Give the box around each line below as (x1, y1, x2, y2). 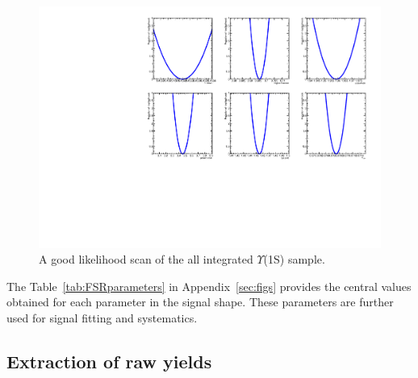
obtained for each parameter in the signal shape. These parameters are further (6, 293, 394, 310)
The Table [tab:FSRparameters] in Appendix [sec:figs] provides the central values (6, 277, 412, 294)
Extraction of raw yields (6, 349, 212, 374)
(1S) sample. (263, 251, 325, 268)
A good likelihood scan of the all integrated (39, 251, 253, 268)
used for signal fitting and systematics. (6, 309, 198, 326)
